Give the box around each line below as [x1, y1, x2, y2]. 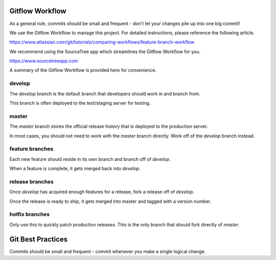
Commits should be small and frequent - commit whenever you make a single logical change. [9, 248, 206, 254]
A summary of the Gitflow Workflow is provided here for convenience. [9, 67, 157, 74]
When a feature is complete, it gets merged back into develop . [9, 166, 141, 172]
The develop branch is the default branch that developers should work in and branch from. [9, 90, 200, 97]
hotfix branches [9, 211, 50, 218]
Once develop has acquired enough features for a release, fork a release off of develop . [9, 189, 194, 195]
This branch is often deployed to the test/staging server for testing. [9, 100, 151, 106]
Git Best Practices [9, 235, 68, 244]
